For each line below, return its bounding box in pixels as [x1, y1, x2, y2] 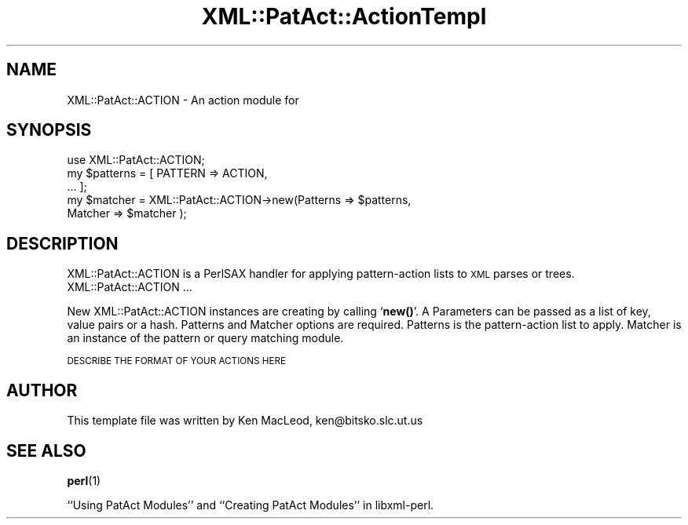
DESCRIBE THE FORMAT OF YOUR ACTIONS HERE [67, 355, 286, 367]
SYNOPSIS [6, 120, 92, 140]
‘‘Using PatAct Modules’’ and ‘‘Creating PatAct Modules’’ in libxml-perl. [67, 498, 434, 512]
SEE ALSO [6, 440, 86, 461]
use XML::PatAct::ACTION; [67, 153, 205, 167]
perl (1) [67, 473, 101, 487]
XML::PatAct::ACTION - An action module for [67, 93, 299, 107]
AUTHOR [6, 380, 78, 400]
